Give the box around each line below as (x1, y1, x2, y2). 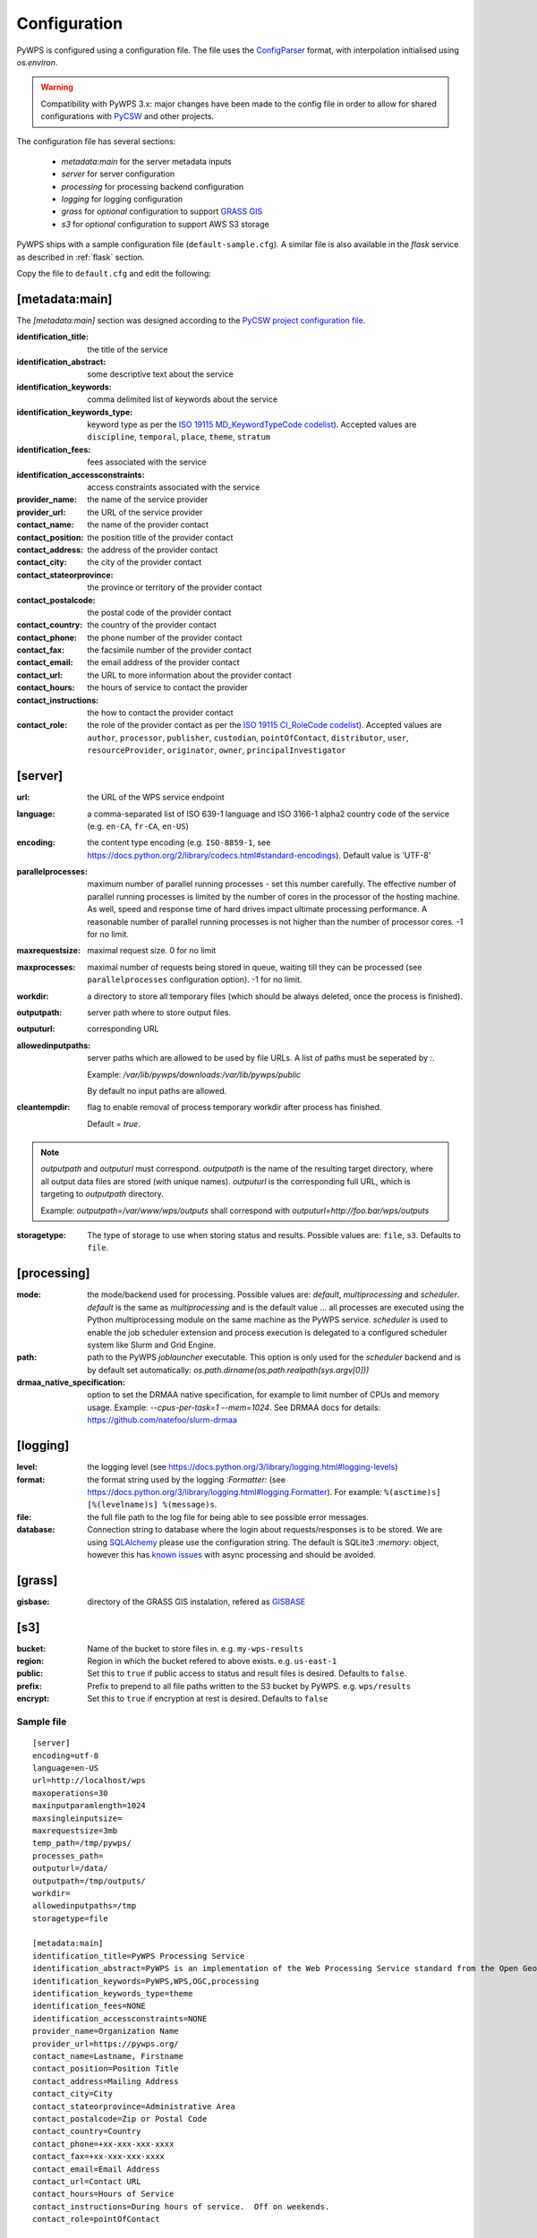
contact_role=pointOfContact (32, 2214, 160, 2225)
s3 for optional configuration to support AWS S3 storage (61, 218, 269, 229)
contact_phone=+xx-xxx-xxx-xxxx (32, 2139, 175, 2148)
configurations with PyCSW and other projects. (40, 111, 215, 122)
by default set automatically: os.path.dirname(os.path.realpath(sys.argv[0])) (87, 1364, 370, 1375)
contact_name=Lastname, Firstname (32, 2051, 183, 2061)
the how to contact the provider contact (87, 707, 234, 718)
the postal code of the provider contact (87, 607, 232, 618)
